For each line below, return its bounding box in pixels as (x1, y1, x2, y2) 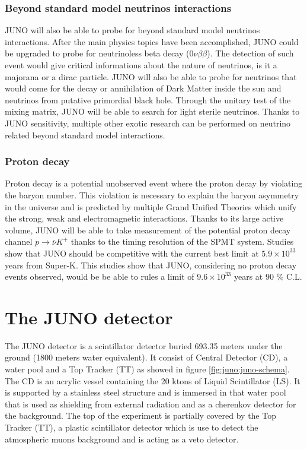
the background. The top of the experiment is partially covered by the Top (5, 409, 276, 422)
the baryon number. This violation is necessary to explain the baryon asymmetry (5, 188, 299, 201)
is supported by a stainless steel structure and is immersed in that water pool (5, 386, 286, 399)
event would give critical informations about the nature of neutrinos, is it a (5, 59, 277, 71)
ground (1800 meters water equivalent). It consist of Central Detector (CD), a (5, 351, 288, 363)
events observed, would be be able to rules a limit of (5, 270, 194, 283)
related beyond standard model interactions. (5, 128, 165, 141)
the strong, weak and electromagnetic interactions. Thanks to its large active (5, 212, 284, 224)
